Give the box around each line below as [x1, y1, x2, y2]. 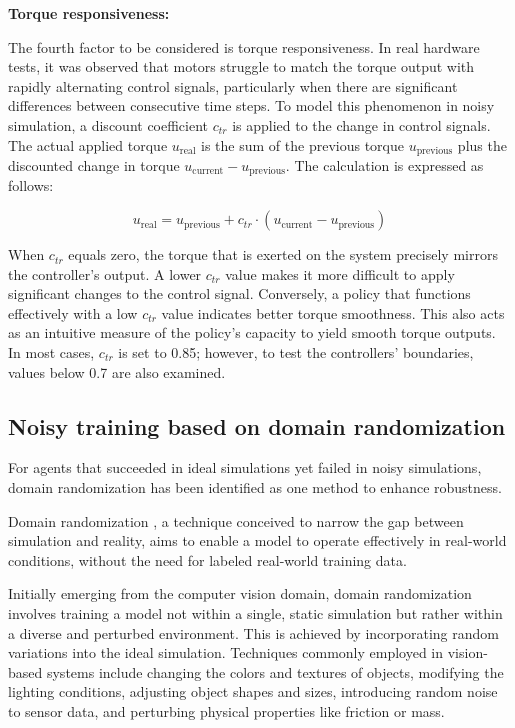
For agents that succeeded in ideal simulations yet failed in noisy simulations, [8, 457, 482, 478]
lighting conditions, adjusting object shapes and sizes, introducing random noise [8, 681, 498, 702]
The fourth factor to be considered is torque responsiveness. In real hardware [8, 36, 480, 57]
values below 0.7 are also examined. [8, 361, 226, 382]
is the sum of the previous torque [201, 134, 404, 155]
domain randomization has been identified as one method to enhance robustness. [8, 477, 502, 498]
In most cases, [8, 342, 95, 363]
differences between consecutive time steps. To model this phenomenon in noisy [8, 95, 495, 116]
